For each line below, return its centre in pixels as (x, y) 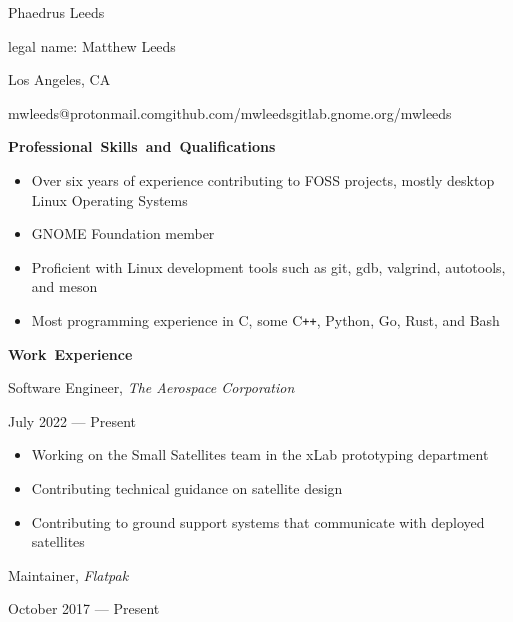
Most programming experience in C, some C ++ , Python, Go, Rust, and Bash (265, 319)
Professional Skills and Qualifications (142, 146)
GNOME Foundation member (123, 233)
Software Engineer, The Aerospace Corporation (151, 387)
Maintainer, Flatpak (68, 574)
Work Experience (70, 353)
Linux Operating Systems (109, 199)
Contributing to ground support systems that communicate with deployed (258, 521)
